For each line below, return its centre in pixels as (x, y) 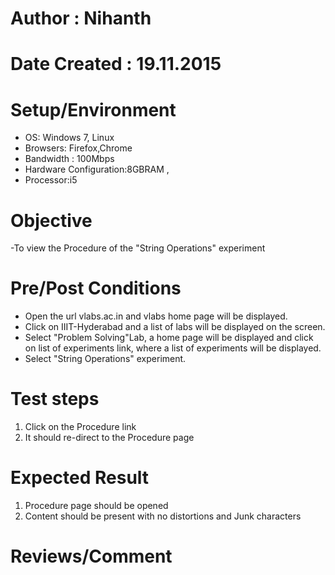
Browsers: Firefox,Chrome (78, 148)
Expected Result (80, 478)
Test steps (55, 399)
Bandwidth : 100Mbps (69, 159)
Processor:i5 (51, 180)
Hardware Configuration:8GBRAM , (97, 169)
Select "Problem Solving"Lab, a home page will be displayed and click (169, 338)
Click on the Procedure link (80, 427)
